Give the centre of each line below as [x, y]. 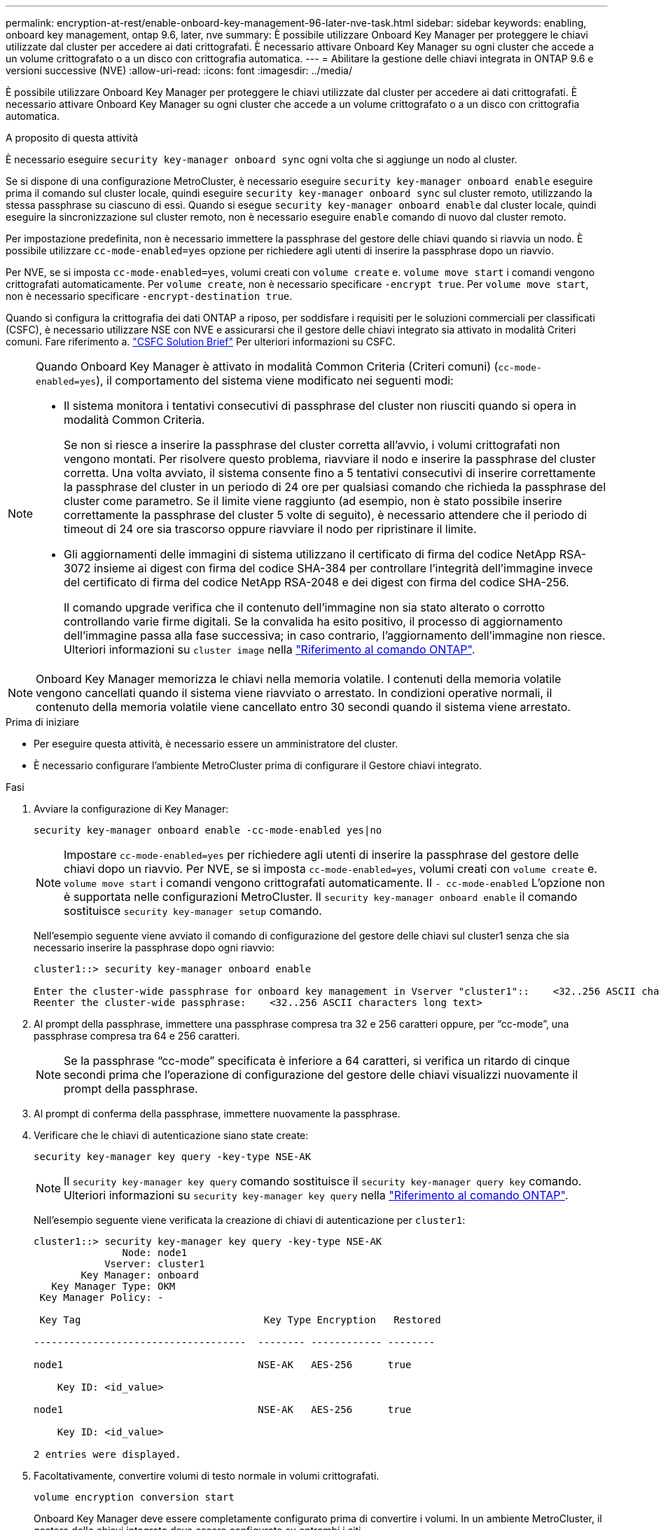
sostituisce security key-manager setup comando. [193, 911]
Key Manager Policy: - [102, 1297]
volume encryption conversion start [134, 1497]
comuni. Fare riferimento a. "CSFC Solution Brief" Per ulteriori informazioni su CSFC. [201, 342]
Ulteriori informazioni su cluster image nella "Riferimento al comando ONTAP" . [270, 649]
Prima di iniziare [42, 722]
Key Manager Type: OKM [113, 1286]
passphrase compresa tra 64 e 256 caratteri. [137, 1036]
